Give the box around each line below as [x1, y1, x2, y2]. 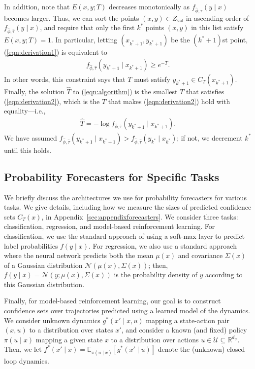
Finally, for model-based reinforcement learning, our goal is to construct [4, 295, 221, 306]
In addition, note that [4, 1, 70, 11]
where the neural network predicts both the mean [4, 250, 154, 260]
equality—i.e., [4, 106, 46, 116]
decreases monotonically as [109, 1, 190, 11]
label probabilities [4, 240, 58, 251]
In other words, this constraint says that [4, 74, 126, 84]
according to [205, 269, 243, 280]
